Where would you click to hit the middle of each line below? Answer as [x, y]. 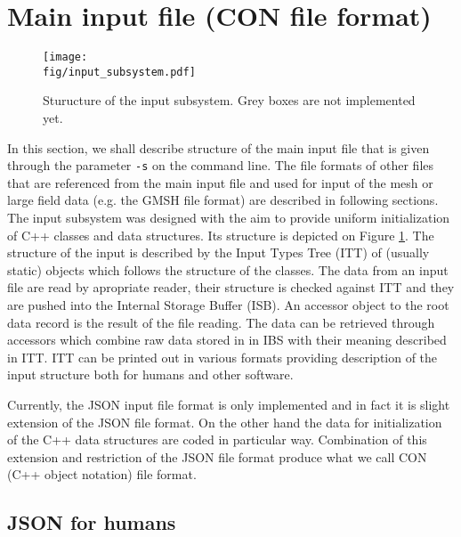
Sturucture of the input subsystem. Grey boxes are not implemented [229, 100]
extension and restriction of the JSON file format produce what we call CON [217, 456]
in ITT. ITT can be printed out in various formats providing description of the [222, 357]
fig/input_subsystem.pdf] [119, 72]
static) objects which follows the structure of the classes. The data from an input [228, 269]
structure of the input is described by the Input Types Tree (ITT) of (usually [218, 252]
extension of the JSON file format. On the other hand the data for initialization [225, 422]
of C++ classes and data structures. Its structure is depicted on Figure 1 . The [221, 235]
